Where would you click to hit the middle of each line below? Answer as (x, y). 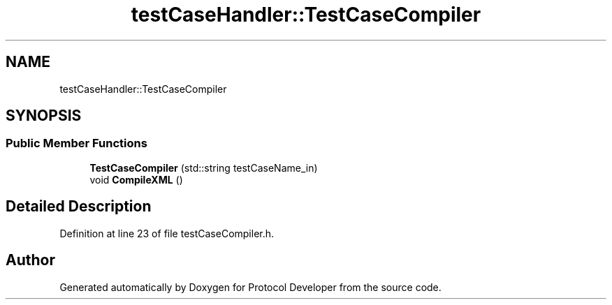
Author (30, 260)
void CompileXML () (136, 179)
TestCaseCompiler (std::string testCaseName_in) (204, 168)
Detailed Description (79, 207)
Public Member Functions (76, 143)
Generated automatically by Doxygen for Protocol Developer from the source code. (250, 287)
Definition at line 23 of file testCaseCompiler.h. (167, 233)
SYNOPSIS (44, 116)
